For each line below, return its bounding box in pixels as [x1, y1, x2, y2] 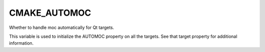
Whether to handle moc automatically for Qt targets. [9, 25, 114, 30]
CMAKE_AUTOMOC [9, 7, 91, 18]
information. [9, 40, 34, 46]
